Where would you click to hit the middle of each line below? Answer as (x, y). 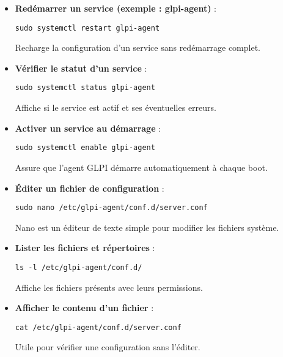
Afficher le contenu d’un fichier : (84, 308)
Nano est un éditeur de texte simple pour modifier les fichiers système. (147, 227)
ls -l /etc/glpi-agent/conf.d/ (79, 267)
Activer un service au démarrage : (88, 128)
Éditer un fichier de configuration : (90, 188)
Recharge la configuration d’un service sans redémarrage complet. (138, 47)
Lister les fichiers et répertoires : (85, 248)
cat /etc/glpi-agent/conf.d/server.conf (98, 327)
